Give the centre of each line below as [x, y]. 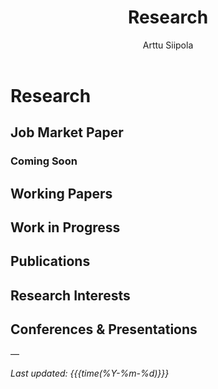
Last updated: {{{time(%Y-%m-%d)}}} [90, 373]
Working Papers [61, 193]
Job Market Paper [67, 132]
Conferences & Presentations [104, 329]
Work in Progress [65, 227]
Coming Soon [44, 161]
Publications [50, 261]
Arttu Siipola [168, 45]
